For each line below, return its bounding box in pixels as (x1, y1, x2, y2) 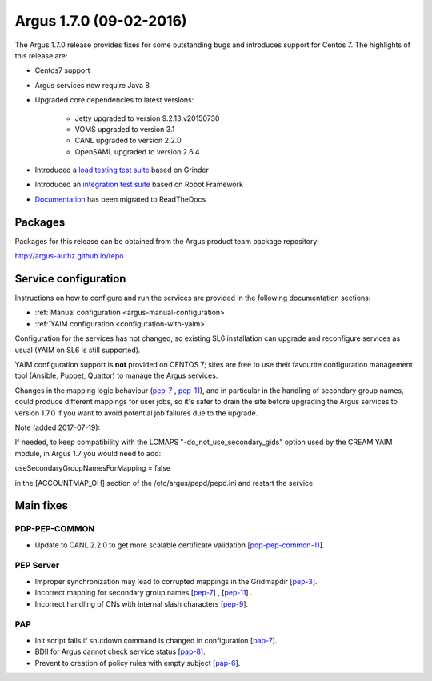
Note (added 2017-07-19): (14, 423, 101, 432)
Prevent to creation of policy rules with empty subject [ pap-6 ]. (34, 658, 241, 667)
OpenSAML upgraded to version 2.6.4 (74, 146, 200, 156)
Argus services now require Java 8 (34, 80, 150, 90)
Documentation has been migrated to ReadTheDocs (34, 194, 206, 204)
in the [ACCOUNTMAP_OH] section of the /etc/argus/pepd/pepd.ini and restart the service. (14, 478, 315, 487)
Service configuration (14, 272, 126, 286)
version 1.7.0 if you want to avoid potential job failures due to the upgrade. (14, 408, 258, 418)
